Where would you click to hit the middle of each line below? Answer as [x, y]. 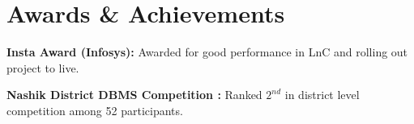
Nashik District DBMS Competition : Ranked [134, 95]
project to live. [43, 67]
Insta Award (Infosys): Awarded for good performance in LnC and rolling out [207, 52]
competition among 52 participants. [95, 110]
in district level [322, 95]
